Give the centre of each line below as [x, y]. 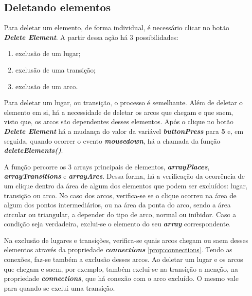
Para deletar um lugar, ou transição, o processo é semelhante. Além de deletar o [123, 102]
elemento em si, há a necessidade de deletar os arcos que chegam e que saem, [118, 112]
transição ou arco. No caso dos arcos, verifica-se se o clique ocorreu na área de [120, 195]
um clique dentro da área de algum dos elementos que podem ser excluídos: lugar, [126, 185]
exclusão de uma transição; [55, 69]
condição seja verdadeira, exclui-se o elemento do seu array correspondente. [117, 224]
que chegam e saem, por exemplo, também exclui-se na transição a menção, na [121, 268]
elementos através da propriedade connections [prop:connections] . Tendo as [118, 250]
